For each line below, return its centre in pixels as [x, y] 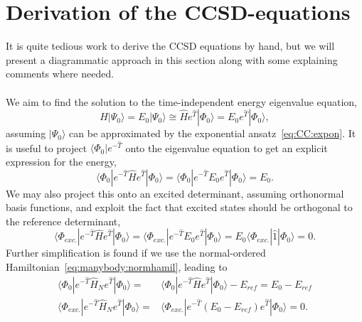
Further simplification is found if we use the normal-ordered [136, 253]
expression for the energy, [61, 161]
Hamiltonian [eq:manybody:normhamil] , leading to [117, 266]
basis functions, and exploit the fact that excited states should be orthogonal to [179, 207]
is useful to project [47, 147]
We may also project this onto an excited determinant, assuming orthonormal [175, 193]
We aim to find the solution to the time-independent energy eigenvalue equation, [182, 101]
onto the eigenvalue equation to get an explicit [227, 147]
